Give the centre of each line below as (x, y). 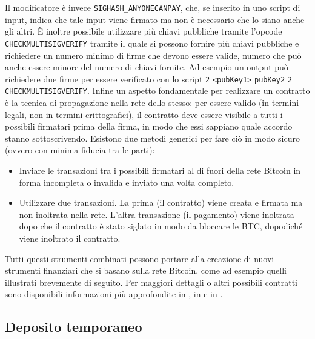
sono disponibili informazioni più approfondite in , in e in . (114, 294)
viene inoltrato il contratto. (70, 238)
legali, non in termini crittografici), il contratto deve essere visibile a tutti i (144, 114)
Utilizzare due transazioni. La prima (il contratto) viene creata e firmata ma (161, 202)
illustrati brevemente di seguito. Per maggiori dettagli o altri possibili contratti (151, 282)
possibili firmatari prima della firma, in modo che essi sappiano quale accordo (149, 126)
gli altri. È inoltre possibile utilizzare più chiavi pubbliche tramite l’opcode (144, 31)
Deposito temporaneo (74, 327)
